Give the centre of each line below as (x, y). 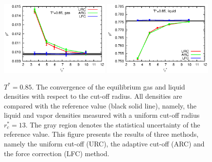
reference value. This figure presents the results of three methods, (101, 134)
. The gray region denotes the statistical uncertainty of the (113, 124)
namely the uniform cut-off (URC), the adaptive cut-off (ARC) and (104, 144)
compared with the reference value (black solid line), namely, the (100, 105)
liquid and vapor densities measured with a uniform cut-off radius (102, 115)
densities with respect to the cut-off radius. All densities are (93, 96)
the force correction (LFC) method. (57, 153)
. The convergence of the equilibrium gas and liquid (108, 86)
